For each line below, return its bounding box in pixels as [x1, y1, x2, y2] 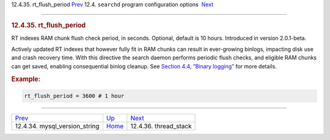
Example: [11, 75, 41, 83]
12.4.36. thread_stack [130, 122, 192, 131]
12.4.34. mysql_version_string [15, 122, 100, 131]
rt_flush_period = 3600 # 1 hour [24, 92, 125, 100]
